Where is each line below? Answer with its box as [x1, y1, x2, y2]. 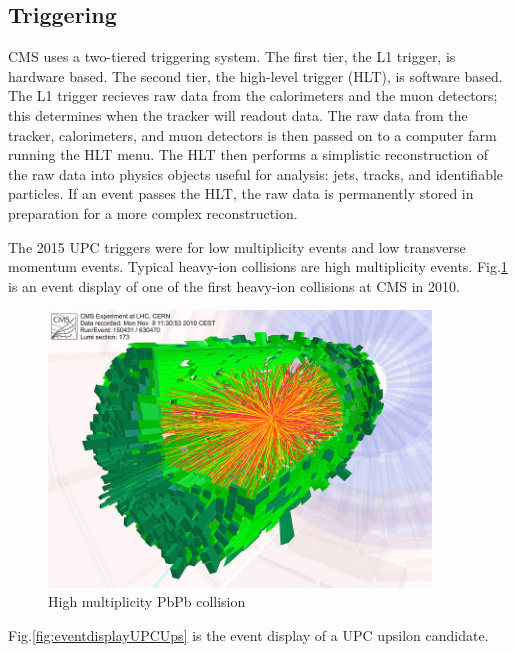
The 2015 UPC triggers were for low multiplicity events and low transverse [8, 236, 466, 257]
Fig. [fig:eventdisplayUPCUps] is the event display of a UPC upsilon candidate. [8, 624, 489, 645]
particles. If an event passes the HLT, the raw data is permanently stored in [8, 183, 474, 204]
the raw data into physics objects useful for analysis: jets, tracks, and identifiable [8, 163, 504, 184]
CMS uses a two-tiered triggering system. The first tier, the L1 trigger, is [8, 46, 456, 67]
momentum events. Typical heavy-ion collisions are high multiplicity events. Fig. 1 [8, 256, 508, 277]
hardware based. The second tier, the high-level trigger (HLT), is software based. [8, 65, 503, 86]
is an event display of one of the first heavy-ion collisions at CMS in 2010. [8, 275, 460, 296]
